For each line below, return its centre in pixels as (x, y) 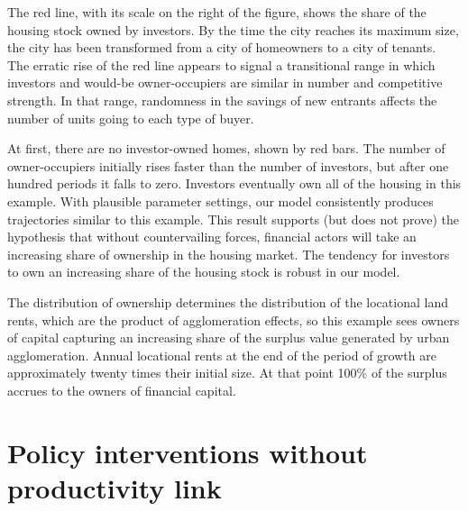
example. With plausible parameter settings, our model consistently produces (220, 201)
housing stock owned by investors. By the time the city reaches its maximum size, (233, 29)
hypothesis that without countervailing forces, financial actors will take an (212, 237)
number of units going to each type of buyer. (131, 118)
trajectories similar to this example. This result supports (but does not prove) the (233, 219)
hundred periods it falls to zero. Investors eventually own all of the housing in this (234, 183)
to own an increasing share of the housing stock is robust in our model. (204, 272)
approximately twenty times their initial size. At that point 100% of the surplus (227, 373)
